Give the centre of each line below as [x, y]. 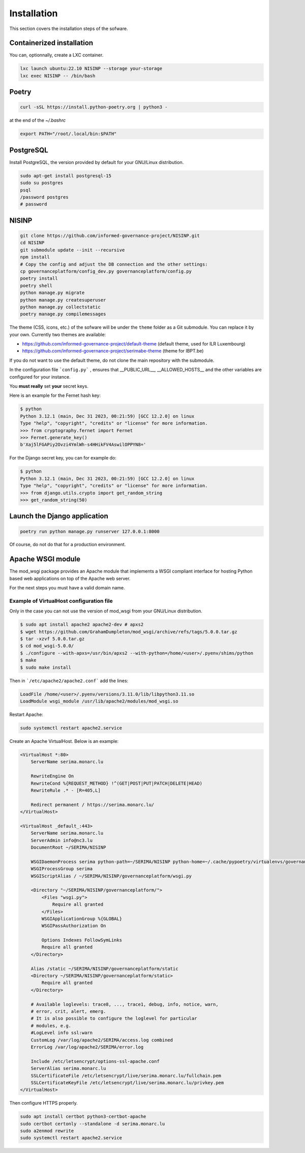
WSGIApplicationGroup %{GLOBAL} [82, 919]
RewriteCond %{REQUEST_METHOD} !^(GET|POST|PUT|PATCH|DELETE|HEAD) [117, 783]
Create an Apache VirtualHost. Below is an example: [64, 741]
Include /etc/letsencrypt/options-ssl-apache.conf [95, 1061]
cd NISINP [32, 243]
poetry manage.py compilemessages [63, 314]
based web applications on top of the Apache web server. [70, 578]
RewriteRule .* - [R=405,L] [66, 790]
